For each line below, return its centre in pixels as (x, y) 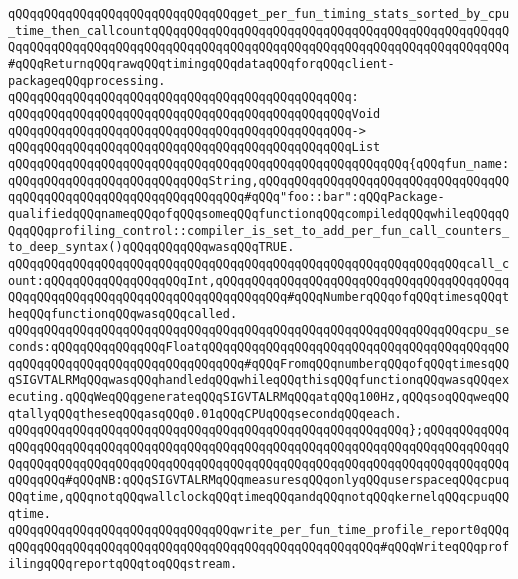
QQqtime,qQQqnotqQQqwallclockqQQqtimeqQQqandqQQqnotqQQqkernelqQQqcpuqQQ (259, 497)
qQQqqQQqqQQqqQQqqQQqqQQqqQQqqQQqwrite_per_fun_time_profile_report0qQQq (259, 530)
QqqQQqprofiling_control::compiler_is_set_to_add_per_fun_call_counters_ (259, 230)
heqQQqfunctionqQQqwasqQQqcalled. (123, 313)
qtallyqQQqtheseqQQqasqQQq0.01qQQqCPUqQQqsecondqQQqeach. (205, 413)
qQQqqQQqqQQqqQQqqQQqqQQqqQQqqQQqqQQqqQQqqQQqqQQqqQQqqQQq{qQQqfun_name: (259, 163)
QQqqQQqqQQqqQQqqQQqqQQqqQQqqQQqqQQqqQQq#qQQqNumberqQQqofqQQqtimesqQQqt (259, 297)
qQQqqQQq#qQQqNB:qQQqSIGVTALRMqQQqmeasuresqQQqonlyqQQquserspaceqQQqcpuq (259, 480)
